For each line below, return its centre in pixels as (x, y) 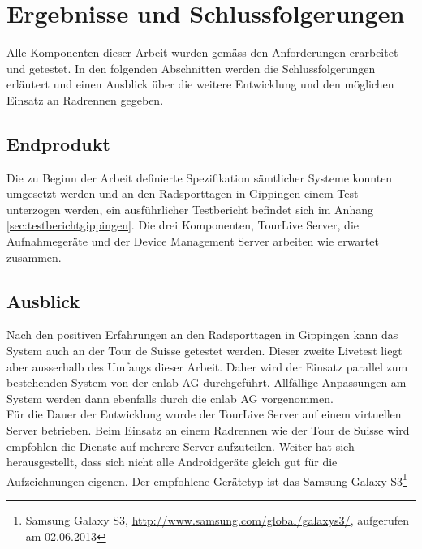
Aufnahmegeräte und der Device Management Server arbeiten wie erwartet (193, 241)
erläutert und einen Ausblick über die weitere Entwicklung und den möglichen (200, 84)
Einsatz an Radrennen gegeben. (85, 99)
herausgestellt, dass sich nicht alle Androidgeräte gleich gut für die (172, 462)
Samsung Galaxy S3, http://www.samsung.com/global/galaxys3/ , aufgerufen (217, 520)
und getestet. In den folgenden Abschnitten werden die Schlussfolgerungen (191, 68)
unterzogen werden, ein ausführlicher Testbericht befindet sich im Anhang (190, 209)
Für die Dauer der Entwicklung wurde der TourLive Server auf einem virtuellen (204, 414)
